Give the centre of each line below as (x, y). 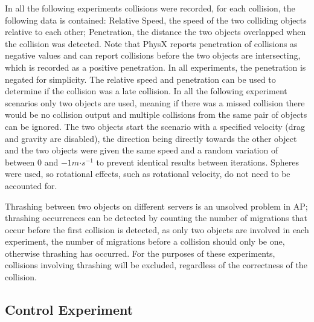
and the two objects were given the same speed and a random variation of (142, 150)
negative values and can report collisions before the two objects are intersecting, (153, 55)
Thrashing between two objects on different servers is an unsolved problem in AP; (156, 206)
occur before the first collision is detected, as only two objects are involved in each (157, 229)
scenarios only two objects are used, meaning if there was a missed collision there (155, 102)
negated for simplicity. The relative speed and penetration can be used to (140, 79)
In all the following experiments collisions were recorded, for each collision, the (150, 8)
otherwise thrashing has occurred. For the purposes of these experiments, (140, 253)
